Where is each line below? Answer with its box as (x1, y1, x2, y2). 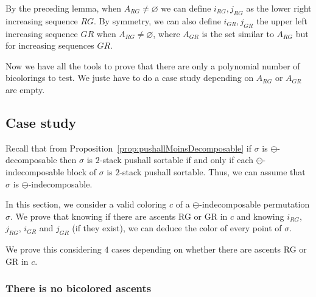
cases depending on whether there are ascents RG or (111, 243, 307, 256)
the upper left (256, 14, 307, 27)
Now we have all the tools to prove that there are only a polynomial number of (5, 59, 300, 72)
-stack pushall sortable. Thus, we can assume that (119, 165, 306, 178)
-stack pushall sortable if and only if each (99, 153, 254, 166)
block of (66, 165, 97, 178)
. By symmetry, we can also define (94, 14, 221, 27)
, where (153, 27, 180, 40)
